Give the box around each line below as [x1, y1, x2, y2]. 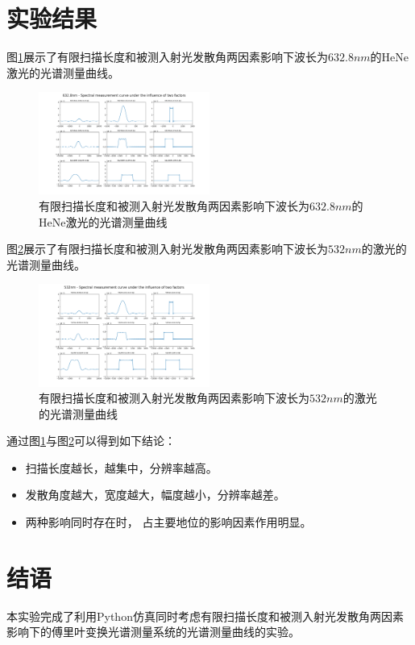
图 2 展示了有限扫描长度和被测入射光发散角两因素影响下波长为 [6, 240, 328, 257]
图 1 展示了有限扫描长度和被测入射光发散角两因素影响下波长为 [6, 48, 328, 65]
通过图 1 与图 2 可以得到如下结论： [6, 432, 176, 449]
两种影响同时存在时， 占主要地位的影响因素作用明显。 [25, 514, 312, 531]
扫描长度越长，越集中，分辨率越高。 [25, 459, 218, 476]
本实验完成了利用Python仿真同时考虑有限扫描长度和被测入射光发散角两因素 [6, 607, 404, 624]
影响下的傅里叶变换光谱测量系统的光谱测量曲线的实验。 [6, 623, 300, 640]
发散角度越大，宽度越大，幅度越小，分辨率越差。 [25, 486, 285, 503]
